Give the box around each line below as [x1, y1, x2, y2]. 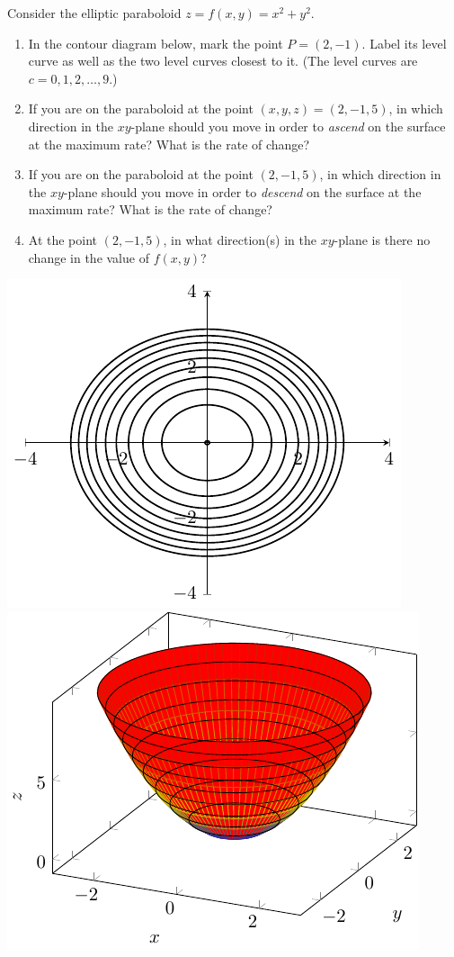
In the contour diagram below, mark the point [28, 33, 283, 52]
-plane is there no [334, 230, 431, 248]
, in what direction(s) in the [163, 230, 317, 248]
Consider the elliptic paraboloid [7, 4, 182, 22]
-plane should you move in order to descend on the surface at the [63, 182, 422, 201]
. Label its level [361, 33, 447, 52]
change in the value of [28, 248, 149, 266]
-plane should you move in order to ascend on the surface [130, 116, 446, 135]
